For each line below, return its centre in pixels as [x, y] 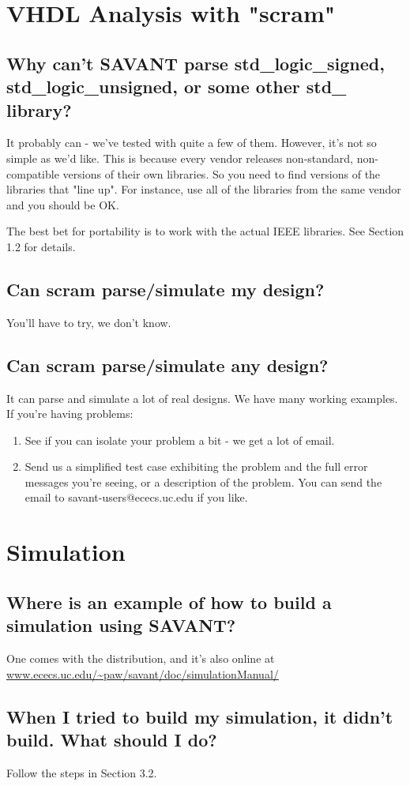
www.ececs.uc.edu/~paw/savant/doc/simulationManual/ [143, 673]
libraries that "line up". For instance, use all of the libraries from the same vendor [204, 189]
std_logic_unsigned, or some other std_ [177, 86]
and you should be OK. [63, 204]
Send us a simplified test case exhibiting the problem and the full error [196, 466]
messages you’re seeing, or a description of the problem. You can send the [203, 481]
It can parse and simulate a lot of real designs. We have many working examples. [202, 398]
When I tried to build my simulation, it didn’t [200, 716]
